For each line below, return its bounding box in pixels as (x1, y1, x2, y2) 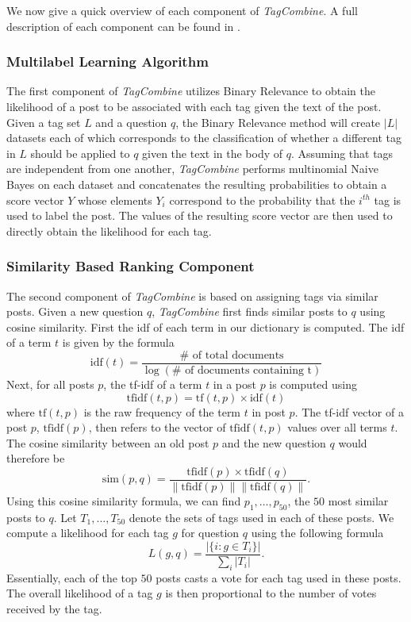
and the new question (221, 434, 326, 451)
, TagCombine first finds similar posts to (152, 303, 348, 320)
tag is (374, 191, 401, 208)
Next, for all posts (6, 376, 94, 392)
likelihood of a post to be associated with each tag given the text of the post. (6, 98, 382, 114)
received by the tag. (6, 601, 102, 617)
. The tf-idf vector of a (294, 403, 404, 420)
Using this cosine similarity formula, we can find (6, 493, 241, 509)
